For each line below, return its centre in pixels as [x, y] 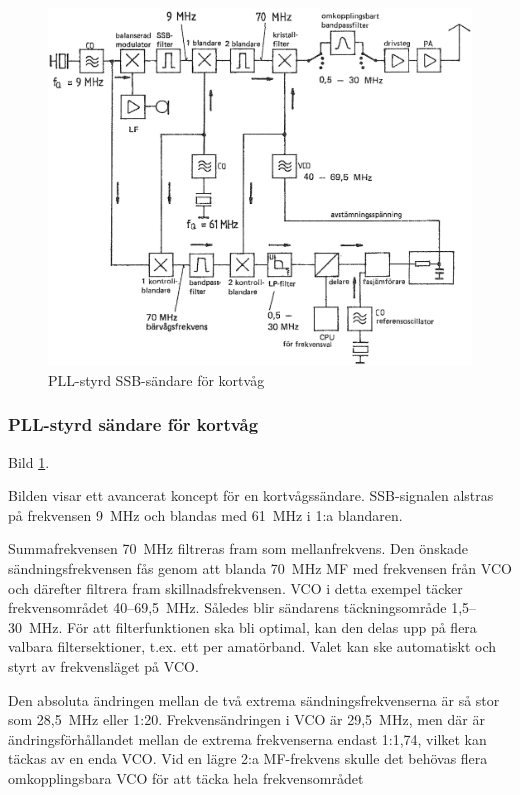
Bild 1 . [29, 461]
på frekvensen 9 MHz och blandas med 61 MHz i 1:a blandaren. [205, 514]
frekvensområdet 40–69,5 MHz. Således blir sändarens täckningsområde [227, 607]
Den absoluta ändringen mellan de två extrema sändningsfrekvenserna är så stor [254, 699]
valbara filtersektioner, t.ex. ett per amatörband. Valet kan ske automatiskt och [252, 646]
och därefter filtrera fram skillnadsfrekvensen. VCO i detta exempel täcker [235, 587]
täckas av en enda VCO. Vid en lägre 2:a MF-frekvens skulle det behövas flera [248, 758]
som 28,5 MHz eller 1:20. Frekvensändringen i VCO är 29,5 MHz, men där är [246, 719]
